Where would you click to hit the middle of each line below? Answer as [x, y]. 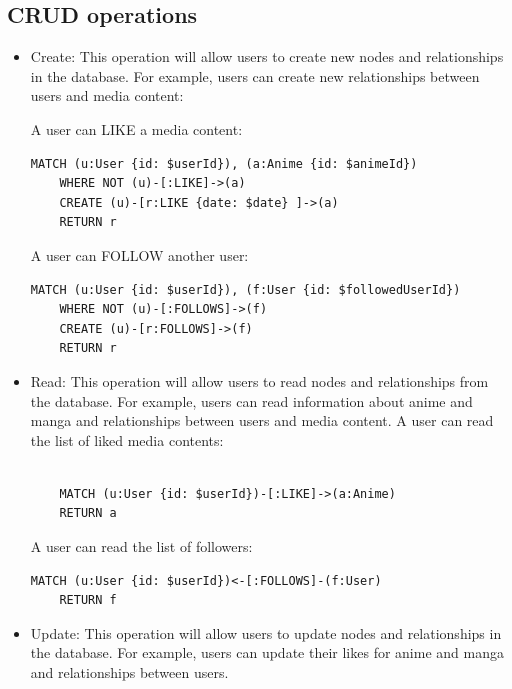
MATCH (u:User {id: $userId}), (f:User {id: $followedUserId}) [245, 289]
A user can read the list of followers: [141, 546]
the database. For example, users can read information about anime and [251, 400]
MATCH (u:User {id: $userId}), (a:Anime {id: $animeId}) [224, 163]
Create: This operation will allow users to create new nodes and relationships [267, 56]
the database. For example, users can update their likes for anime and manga [267, 652]
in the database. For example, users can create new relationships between [255, 75]
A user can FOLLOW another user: [139, 254]
